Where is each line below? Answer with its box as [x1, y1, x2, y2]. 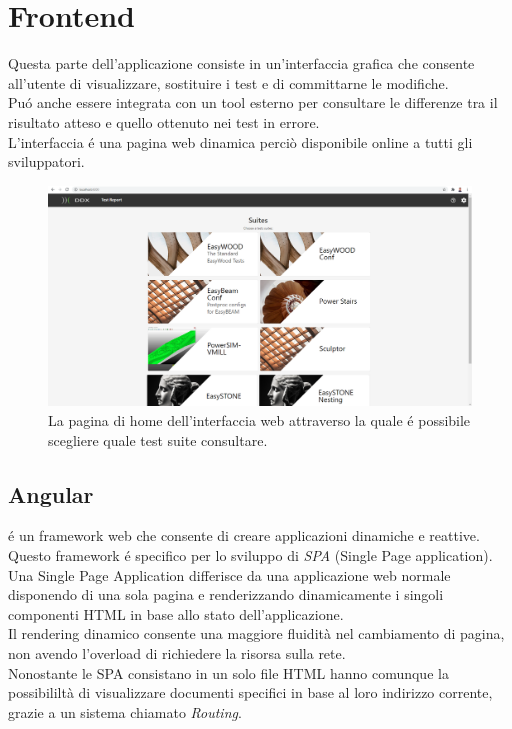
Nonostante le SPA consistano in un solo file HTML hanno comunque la [8, 662, 449, 683]
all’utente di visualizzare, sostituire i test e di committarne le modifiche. [8, 72, 449, 93]
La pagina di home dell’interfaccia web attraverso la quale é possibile [48, 409, 471, 430]
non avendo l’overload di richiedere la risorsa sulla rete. [8, 642, 346, 663]
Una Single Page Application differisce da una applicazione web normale [8, 564, 451, 585]
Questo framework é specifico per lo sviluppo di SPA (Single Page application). [8, 544, 493, 565]
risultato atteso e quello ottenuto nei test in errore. [8, 111, 320, 132]
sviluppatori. [8, 151, 85, 172]
